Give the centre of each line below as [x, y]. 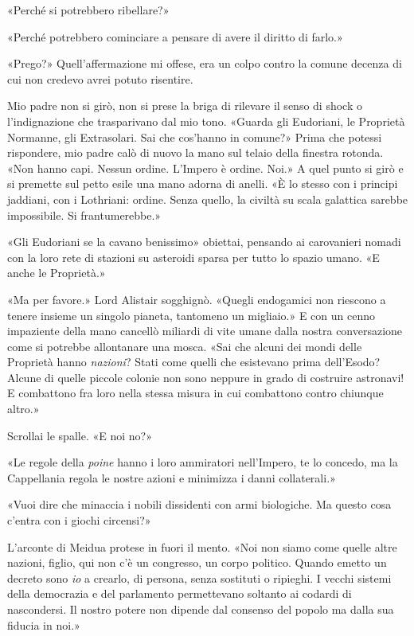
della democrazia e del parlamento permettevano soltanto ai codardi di [180, 593]
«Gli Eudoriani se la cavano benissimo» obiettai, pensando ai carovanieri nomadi [204, 242]
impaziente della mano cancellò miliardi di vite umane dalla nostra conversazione [205, 331]
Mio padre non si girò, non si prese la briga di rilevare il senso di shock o [185, 105]
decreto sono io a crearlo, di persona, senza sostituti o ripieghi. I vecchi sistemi [199, 577]
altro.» [23, 409]
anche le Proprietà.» [57, 273]
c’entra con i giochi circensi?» [79, 520]
